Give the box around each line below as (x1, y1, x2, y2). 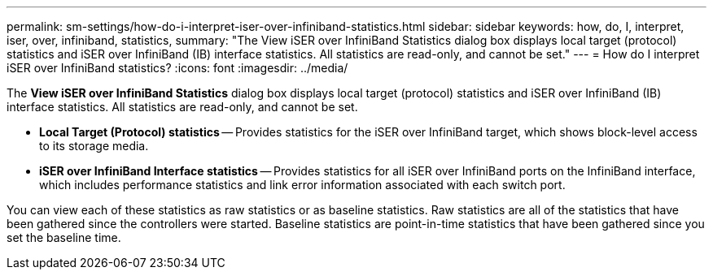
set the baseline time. (7, 231, 121, 244)
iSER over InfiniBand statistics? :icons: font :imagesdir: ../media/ (7, 61, 348, 75)
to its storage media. (39, 139, 149, 153)
